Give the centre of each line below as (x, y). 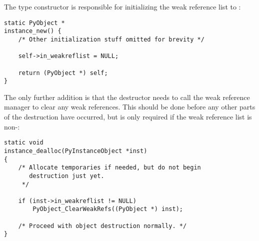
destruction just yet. (67, 176)
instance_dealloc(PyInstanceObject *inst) (76, 151)
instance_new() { (33, 31)
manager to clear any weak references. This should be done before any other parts (130, 107)
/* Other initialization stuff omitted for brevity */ (111, 39)
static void (24, 143)
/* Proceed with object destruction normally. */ (102, 226)
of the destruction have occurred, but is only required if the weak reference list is (128, 117)
